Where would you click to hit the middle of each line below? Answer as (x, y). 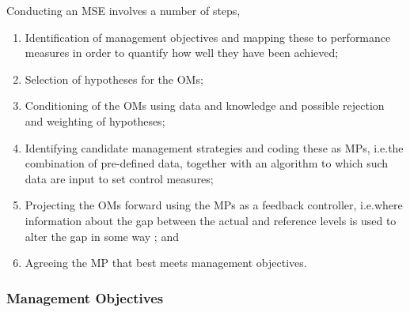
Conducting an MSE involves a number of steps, (123, 10)
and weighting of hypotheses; (95, 120)
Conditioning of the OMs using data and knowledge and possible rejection (205, 105)
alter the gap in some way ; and (102, 236)
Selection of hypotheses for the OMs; (114, 79)
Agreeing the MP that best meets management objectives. (166, 263)
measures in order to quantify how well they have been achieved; (182, 53)
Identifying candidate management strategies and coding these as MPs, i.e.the (214, 147)
